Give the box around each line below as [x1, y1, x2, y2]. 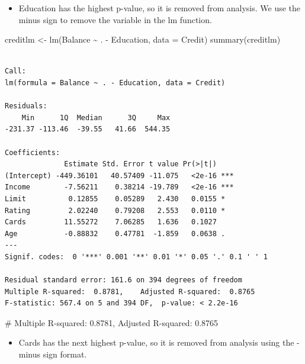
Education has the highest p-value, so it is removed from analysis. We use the [18, 2, 301, 14]
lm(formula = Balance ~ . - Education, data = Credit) [5, 78, 226, 87]
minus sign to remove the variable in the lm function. [18, 13, 212, 25]
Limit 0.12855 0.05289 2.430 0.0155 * [5, 194, 226, 203]
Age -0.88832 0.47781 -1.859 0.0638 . [5, 229, 226, 238]
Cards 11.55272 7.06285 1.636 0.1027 [5, 218, 217, 227]
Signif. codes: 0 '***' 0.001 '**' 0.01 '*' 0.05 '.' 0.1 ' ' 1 [5, 252, 268, 261]
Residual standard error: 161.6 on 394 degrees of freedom [5, 276, 242, 285]
